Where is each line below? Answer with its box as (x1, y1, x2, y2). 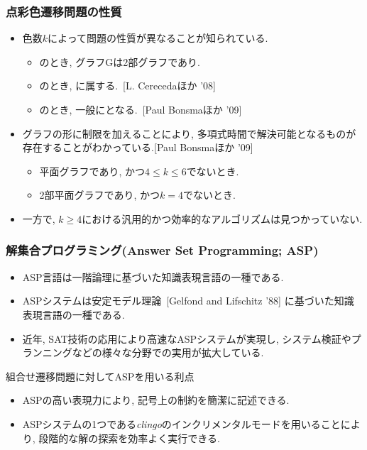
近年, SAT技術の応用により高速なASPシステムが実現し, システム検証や (22, 331, 351, 346)
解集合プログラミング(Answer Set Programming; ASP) (6, 241, 319, 259)
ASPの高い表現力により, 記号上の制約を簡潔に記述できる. (22, 393, 290, 407)
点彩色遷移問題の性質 (6, 2, 122, 20)
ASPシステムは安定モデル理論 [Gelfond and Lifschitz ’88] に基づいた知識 (22, 293, 354, 308)
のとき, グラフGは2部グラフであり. (39, 54, 200, 69)
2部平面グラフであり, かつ (39, 187, 160, 202)
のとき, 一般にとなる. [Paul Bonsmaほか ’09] (39, 102, 242, 116)
